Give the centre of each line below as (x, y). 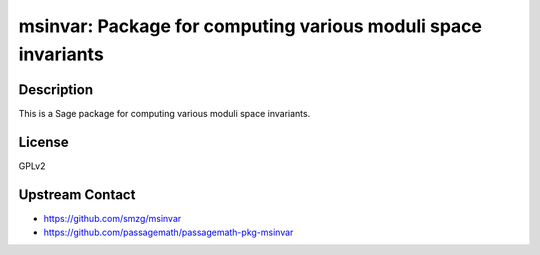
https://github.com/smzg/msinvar (112, 218)
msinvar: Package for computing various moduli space (250, 26)
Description (56, 89)
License (43, 141)
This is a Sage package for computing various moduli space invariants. (164, 113)
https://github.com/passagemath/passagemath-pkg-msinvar (168, 232)
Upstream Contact (77, 194)
